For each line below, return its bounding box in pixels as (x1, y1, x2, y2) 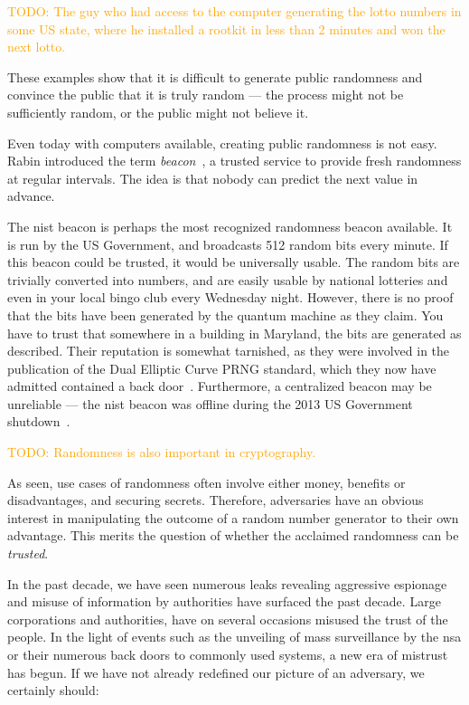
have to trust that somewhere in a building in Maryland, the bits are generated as (7, 323, 462, 342)
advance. (7, 186, 55, 205)
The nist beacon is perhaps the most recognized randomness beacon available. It (7, 216, 453, 235)
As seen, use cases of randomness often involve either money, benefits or (7, 472, 406, 491)
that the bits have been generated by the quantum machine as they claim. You (7, 305, 444, 324)
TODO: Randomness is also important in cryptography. (7, 443, 316, 462)
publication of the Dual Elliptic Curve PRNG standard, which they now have (7, 358, 436, 377)
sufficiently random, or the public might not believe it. (7, 102, 309, 121)
